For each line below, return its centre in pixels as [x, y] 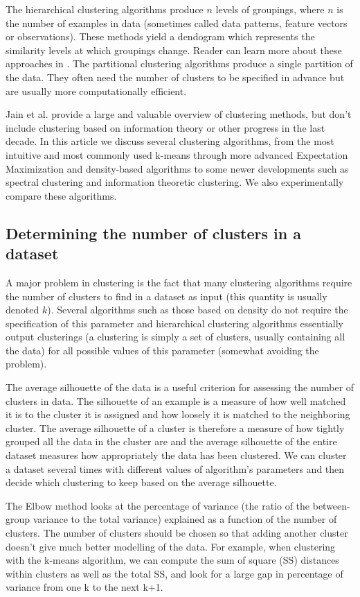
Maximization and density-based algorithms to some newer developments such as [177, 168]
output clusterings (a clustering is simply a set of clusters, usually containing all [175, 337]
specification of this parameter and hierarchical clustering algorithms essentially [174, 323]
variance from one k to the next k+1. [84, 587]
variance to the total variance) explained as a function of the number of [185, 519]
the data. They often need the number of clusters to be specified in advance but [175, 77]
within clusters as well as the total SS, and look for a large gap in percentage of [174, 573]
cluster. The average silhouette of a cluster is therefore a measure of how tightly [175, 427]
